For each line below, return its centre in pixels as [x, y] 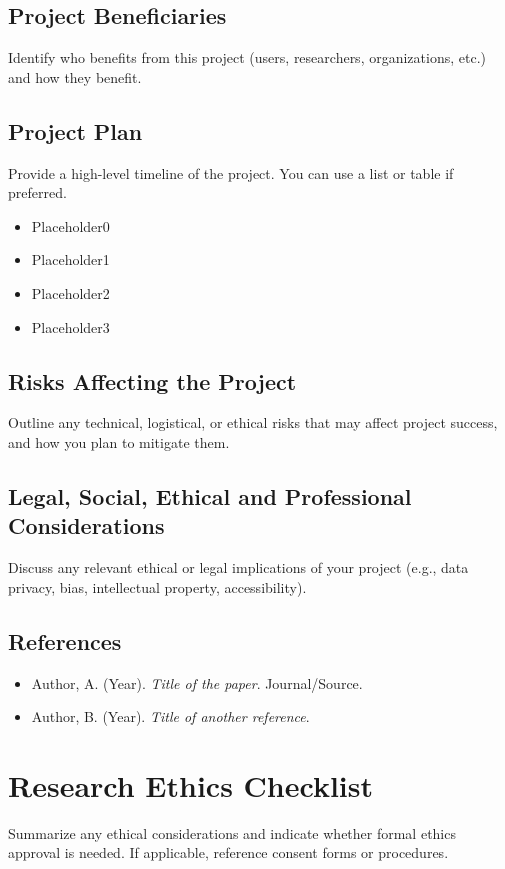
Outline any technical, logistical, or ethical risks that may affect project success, [253, 422]
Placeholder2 [70, 292]
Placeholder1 [70, 259]
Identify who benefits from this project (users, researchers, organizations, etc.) [247, 57]
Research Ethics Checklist [191, 784]
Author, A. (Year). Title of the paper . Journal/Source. [197, 682]
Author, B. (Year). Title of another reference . [170, 716]
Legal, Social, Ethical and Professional [210, 495]
